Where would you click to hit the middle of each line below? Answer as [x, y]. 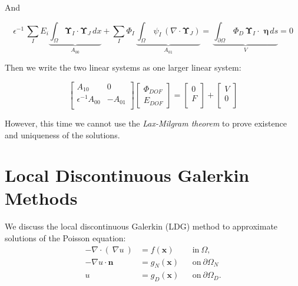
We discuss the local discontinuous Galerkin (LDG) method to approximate [141, 226]
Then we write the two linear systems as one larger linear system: [123, 67]
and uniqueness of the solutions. [62, 134]
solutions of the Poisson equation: [65, 238]
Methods [41, 198]
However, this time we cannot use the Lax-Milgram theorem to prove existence [146, 123]
